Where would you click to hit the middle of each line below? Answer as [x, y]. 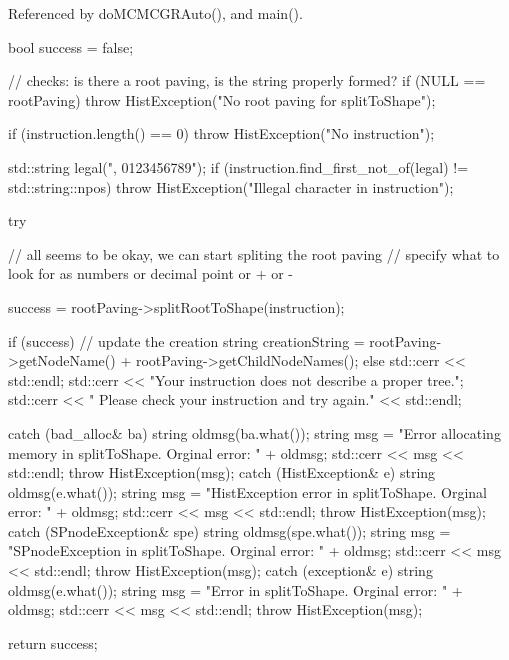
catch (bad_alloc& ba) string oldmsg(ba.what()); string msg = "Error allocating [254, 432]
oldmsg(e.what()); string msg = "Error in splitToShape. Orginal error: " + [235, 589]
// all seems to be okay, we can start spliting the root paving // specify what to [254, 253]
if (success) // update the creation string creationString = [186, 340]
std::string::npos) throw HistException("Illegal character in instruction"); [231, 186]
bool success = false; [71, 46]
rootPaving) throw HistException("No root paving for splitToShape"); [222, 99]
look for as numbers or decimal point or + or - [151, 273]
